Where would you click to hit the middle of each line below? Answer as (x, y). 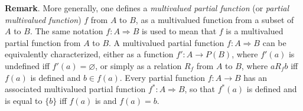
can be (274, 42)
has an (255, 77)
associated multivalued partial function (75, 89)
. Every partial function (162, 77)
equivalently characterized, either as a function (89, 54)
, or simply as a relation (139, 65)
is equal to (24, 100)
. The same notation (66, 31)
